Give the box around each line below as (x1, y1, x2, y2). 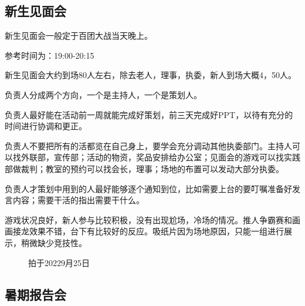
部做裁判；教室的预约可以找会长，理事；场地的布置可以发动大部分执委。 (5, 162, 284, 174)
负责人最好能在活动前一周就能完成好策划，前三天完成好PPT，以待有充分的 (5, 108, 293, 120)
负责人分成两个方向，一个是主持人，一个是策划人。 (5, 88, 202, 100)
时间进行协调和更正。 (5, 120, 87, 132)
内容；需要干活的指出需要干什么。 (12, 194, 144, 206)
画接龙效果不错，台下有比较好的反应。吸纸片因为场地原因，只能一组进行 (5, 225, 284, 237)
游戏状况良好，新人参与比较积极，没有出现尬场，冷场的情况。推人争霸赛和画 (5, 213, 300, 226)
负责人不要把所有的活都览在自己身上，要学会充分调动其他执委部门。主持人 (5, 139, 292, 152)
